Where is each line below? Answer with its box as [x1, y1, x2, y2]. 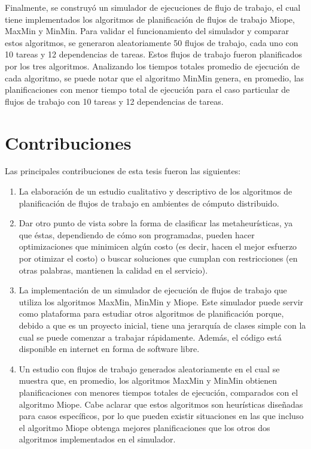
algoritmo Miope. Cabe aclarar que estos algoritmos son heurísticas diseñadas [19, 398, 303, 410]
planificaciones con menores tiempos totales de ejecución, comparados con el [19, 386, 298, 398]
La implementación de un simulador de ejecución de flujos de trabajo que [19, 284, 287, 296]
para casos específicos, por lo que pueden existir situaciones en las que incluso [19, 409, 304, 422]
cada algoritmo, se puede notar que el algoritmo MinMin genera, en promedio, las [5, 71, 304, 84]
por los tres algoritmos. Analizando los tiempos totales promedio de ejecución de [5, 59, 300, 72]
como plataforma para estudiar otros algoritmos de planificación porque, [19, 307, 284, 320]
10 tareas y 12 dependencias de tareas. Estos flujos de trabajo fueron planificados [5, 48, 303, 60]
